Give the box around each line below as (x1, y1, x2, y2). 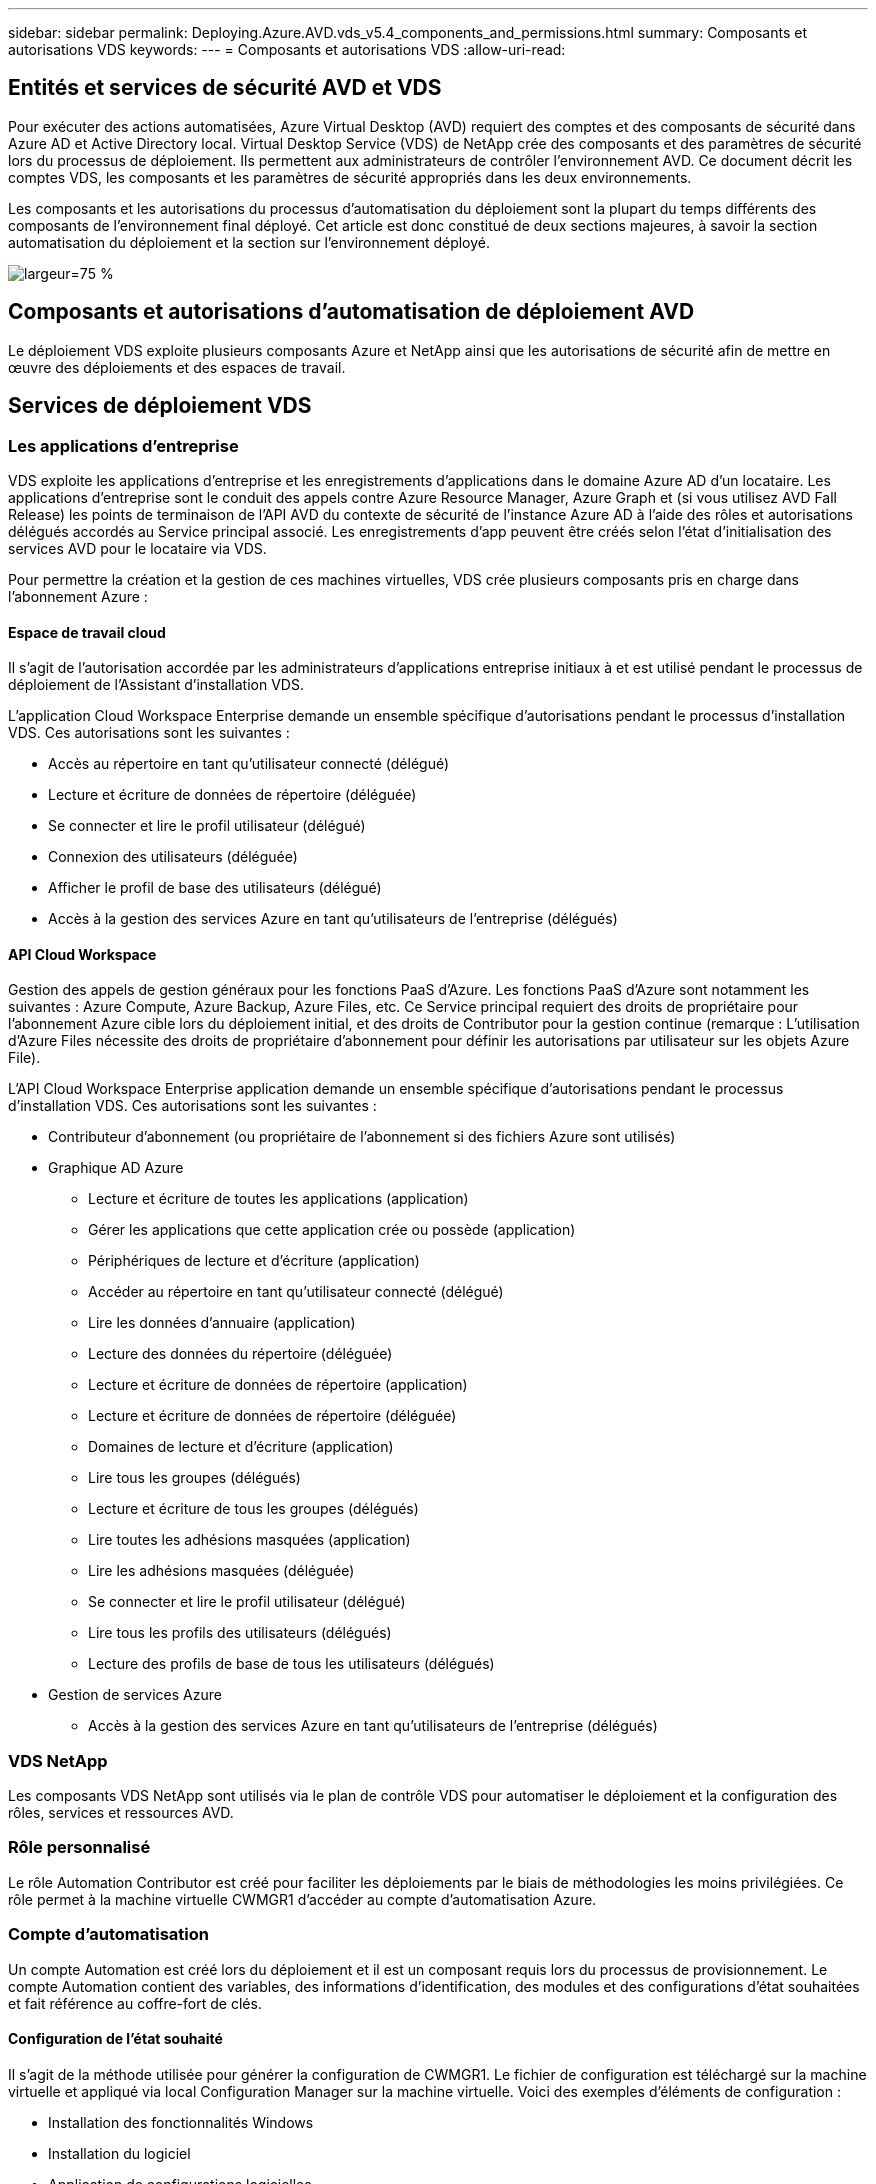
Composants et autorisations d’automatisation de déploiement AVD (8, 299, 695, 325)
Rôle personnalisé (8, 1837, 151, 1858)
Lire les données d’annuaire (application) (88, 1314, 356, 1332)
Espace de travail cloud (8, 623, 166, 641)
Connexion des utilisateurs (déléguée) (48, 848, 298, 866)
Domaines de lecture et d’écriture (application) (88, 1438, 394, 1456)
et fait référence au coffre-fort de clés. (8, 1994, 262, 2012)
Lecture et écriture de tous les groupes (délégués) (88, 1500, 419, 1518)
